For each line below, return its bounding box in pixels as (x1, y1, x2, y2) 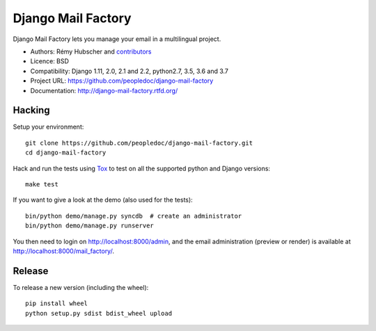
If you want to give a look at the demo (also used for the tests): (13, 195, 193, 204)
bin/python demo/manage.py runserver (25, 222, 155, 229)
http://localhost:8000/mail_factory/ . (13, 247, 115, 255)
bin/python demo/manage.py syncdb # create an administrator (25, 212, 242, 220)
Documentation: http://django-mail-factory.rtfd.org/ (30, 86, 178, 95)
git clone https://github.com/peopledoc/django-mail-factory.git (25, 139, 253, 147)
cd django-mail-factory (25, 149, 107, 156)
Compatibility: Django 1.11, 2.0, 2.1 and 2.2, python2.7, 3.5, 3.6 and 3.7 (30, 67, 229, 75)
